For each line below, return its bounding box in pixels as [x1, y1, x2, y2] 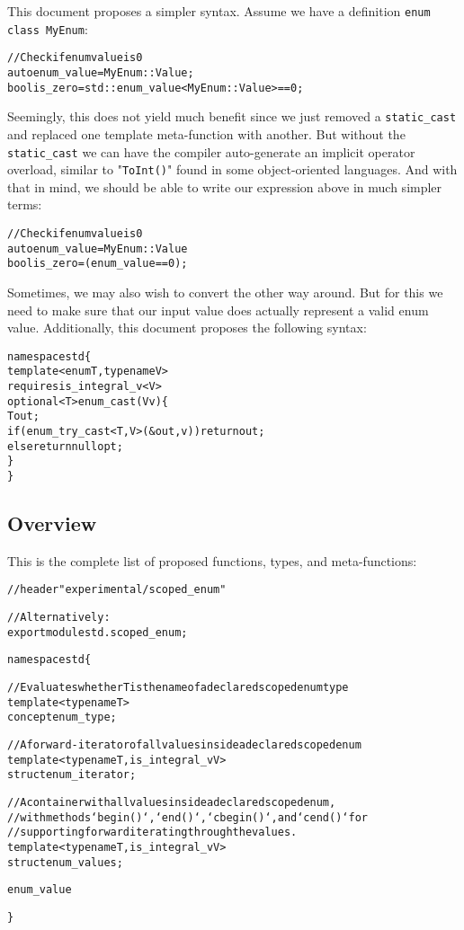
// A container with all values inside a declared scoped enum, [7, 796, 336, 810]
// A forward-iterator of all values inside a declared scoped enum [7, 739, 361, 752]
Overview [7, 509, 97, 537]
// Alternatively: [7, 611, 111, 624]
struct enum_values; [7, 855, 123, 869]
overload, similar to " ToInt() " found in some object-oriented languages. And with [7, 160, 458, 179]
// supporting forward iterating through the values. [7, 826, 298, 839]
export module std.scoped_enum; [7, 625, 188, 639]
